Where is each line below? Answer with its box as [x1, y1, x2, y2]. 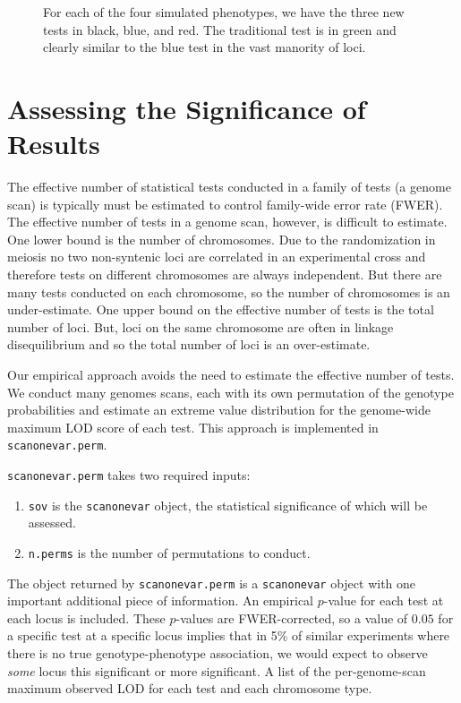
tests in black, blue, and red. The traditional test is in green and [43, 20, 397, 39]
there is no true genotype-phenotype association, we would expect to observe [7, 644, 428, 663]
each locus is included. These [7, 608, 166, 627]
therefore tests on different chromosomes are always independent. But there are [7, 265, 442, 284]
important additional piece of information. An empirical [7, 591, 314, 610]
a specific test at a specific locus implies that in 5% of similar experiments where [7, 626, 450, 645]
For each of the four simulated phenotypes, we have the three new [43, 3, 405, 21]
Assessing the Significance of [7, 90, 366, 126]
